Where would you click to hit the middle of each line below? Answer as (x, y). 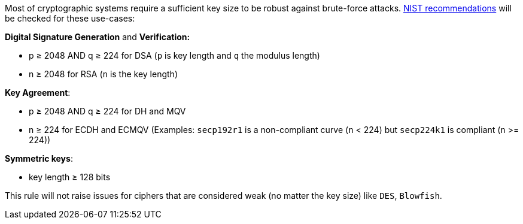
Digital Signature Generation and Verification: (98, 37)
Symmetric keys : (39, 158)
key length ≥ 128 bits (70, 177)
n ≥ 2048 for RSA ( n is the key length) (103, 74)
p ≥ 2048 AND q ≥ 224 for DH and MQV (107, 111)
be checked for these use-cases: (70, 18)
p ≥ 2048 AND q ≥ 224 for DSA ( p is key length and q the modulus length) (174, 55)
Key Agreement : (38, 93)
